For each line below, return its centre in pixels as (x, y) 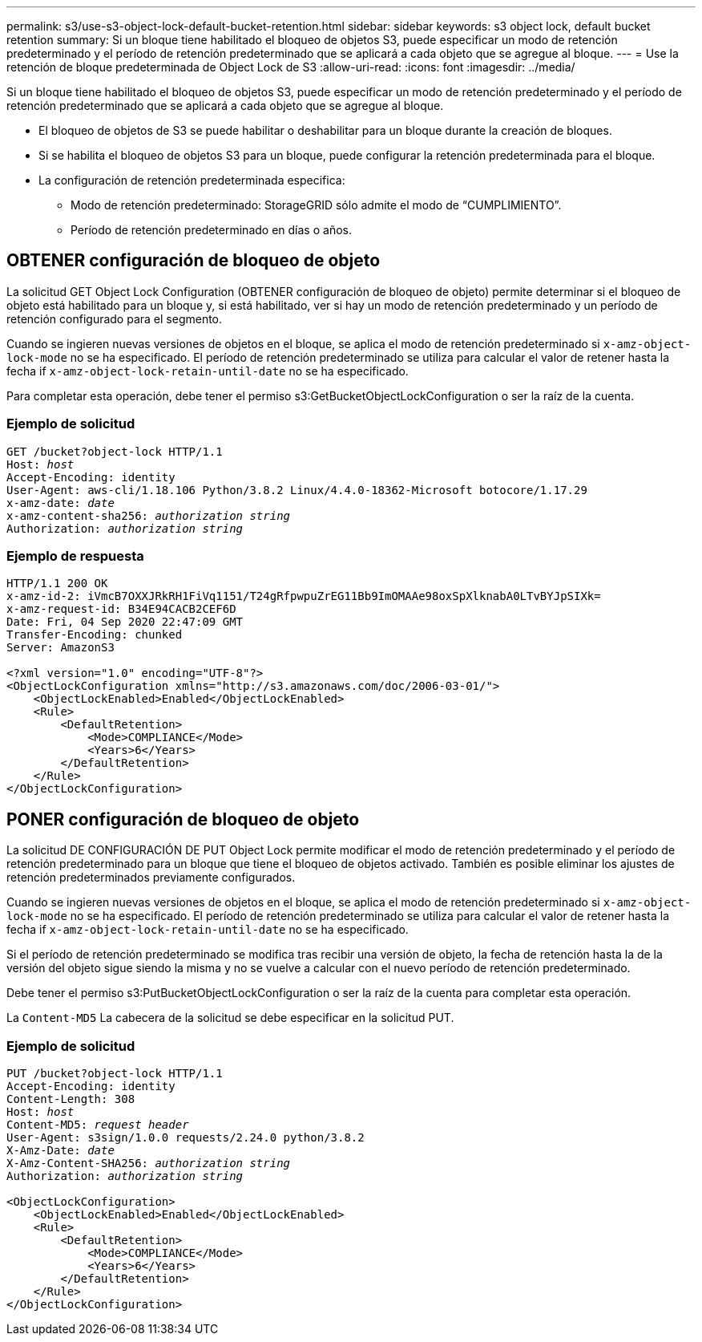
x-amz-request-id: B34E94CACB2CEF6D (121, 609)
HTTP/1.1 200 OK (57, 584)
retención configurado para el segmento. (115, 318)
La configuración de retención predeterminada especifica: (192, 180)
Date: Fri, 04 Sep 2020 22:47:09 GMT (125, 622)
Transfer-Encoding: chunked (95, 635)
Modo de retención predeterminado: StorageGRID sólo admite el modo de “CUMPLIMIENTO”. (316, 205)
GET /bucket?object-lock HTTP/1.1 (115, 451)
